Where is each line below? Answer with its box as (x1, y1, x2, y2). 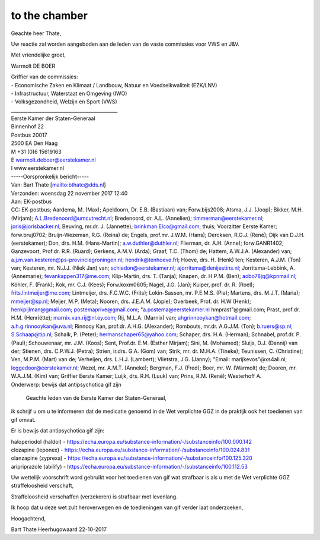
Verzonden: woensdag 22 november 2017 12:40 (11, 190, 128, 197)
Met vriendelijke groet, (11, 51, 66, 59)
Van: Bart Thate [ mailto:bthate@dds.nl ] (11, 181, 106, 188)
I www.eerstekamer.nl (11, 165, 65, 172)
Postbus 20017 (11, 131, 47, 138)
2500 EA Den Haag (11, 140, 58, 147)
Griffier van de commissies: (11, 73, 78, 80)
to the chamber (11, 9, 88, 22)
